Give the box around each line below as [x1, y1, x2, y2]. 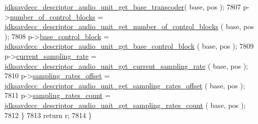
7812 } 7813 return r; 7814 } [5, 109, 92, 120]
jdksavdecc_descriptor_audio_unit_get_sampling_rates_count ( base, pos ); [5, 99, 246, 110]
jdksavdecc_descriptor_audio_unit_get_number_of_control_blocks [5, 21, 219, 32]
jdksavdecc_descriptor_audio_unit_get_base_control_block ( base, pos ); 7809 [5, 41, 254, 51]
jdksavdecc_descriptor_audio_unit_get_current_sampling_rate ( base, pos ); [5, 60, 248, 71]
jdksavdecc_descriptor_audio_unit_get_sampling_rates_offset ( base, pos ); [5, 80, 245, 90]
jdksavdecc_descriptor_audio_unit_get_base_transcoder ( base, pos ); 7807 [5, 2, 241, 12]
